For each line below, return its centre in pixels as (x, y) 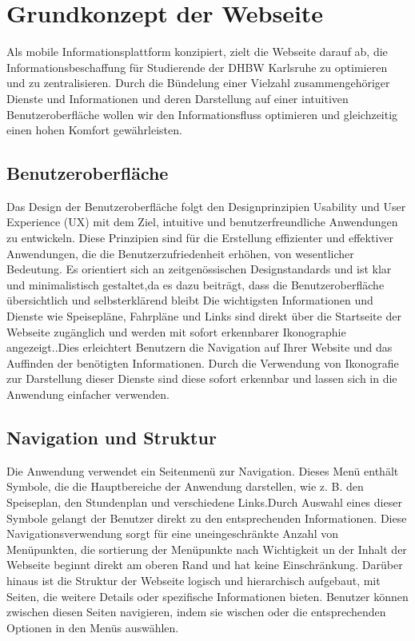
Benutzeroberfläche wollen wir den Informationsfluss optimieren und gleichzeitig (202, 114)
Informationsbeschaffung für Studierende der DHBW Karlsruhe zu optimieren (197, 67)
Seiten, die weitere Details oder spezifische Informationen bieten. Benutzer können (207, 596)
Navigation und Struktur (112, 437)
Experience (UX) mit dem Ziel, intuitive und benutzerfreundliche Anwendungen (202, 222)
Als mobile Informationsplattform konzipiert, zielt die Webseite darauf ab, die (197, 52)
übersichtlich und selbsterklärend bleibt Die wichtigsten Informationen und (190, 300)
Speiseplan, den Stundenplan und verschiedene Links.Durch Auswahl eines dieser (204, 502)
